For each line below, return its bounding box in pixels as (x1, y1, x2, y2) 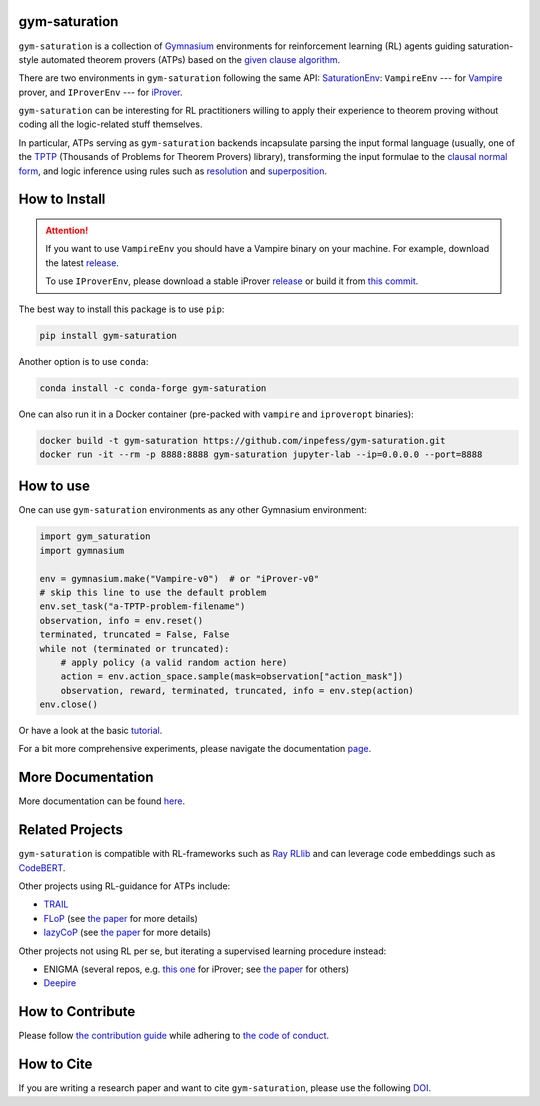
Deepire (43, 977, 77, 989)
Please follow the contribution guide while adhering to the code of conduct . (18, 1030, 330, 1042)
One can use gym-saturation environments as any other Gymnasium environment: (18, 504, 367, 516)
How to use (18, 478, 90, 495)
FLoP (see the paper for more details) (43, 912, 199, 924)
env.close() (39, 699, 99, 710)
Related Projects (18, 821, 124, 839)
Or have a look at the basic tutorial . (18, 725, 163, 737)
